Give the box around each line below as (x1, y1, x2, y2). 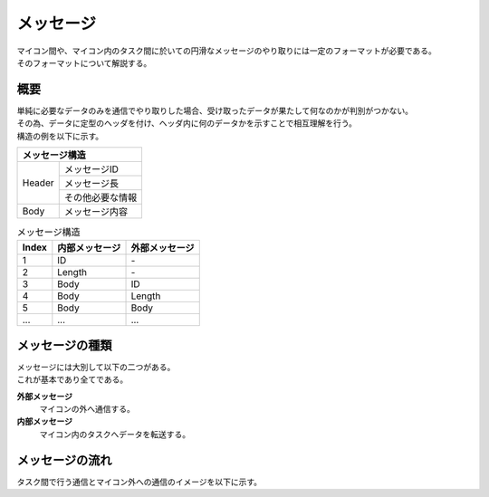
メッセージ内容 (63, 205, 129, 218)
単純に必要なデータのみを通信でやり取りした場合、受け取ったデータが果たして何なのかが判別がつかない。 (16, 105, 414, 116)
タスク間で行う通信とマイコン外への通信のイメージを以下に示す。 (16, 476, 263, 487)
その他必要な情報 (63, 191, 138, 204)
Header (22, 177, 54, 189)
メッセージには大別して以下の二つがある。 (16, 361, 176, 372)
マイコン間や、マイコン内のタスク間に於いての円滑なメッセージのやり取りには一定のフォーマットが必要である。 (16, 45, 436, 56)
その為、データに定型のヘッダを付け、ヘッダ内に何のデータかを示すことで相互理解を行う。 (16, 118, 358, 129)
